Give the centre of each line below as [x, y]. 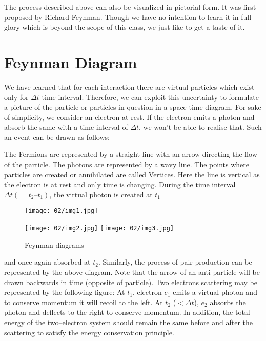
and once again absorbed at [47, 262]
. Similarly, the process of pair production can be [175, 262]
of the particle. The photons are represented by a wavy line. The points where [127, 164]
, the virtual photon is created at [101, 194]
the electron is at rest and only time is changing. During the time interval [120, 184]
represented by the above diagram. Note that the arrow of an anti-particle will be [132, 272]
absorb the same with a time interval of [66, 127]
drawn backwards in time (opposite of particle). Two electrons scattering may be [131, 282]
